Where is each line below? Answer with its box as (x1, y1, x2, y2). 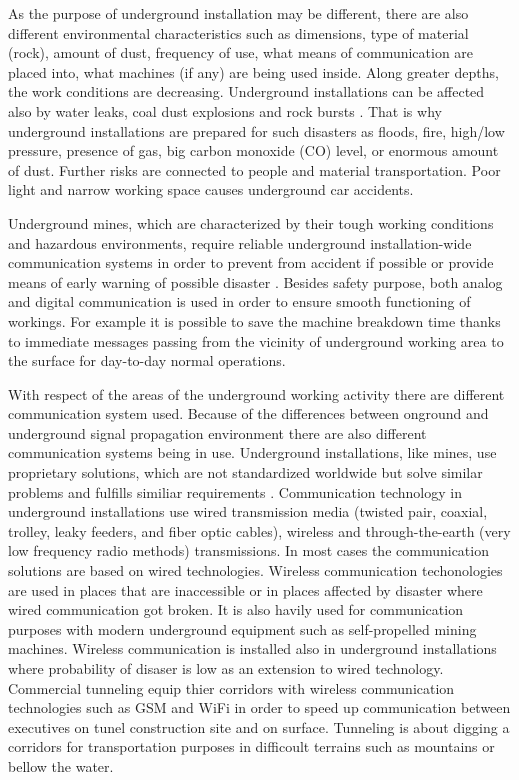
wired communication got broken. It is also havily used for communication (8, 599, 463, 620)
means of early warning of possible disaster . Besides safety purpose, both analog (8, 271, 503, 292)
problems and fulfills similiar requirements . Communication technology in (8, 481, 462, 502)
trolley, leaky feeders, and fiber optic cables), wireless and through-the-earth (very (8, 520, 511, 541)
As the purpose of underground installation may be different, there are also (8, 3, 469, 23)
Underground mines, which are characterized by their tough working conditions (8, 212, 494, 233)
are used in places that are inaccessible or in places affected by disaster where (8, 579, 483, 600)
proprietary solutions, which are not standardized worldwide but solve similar (8, 462, 483, 483)
